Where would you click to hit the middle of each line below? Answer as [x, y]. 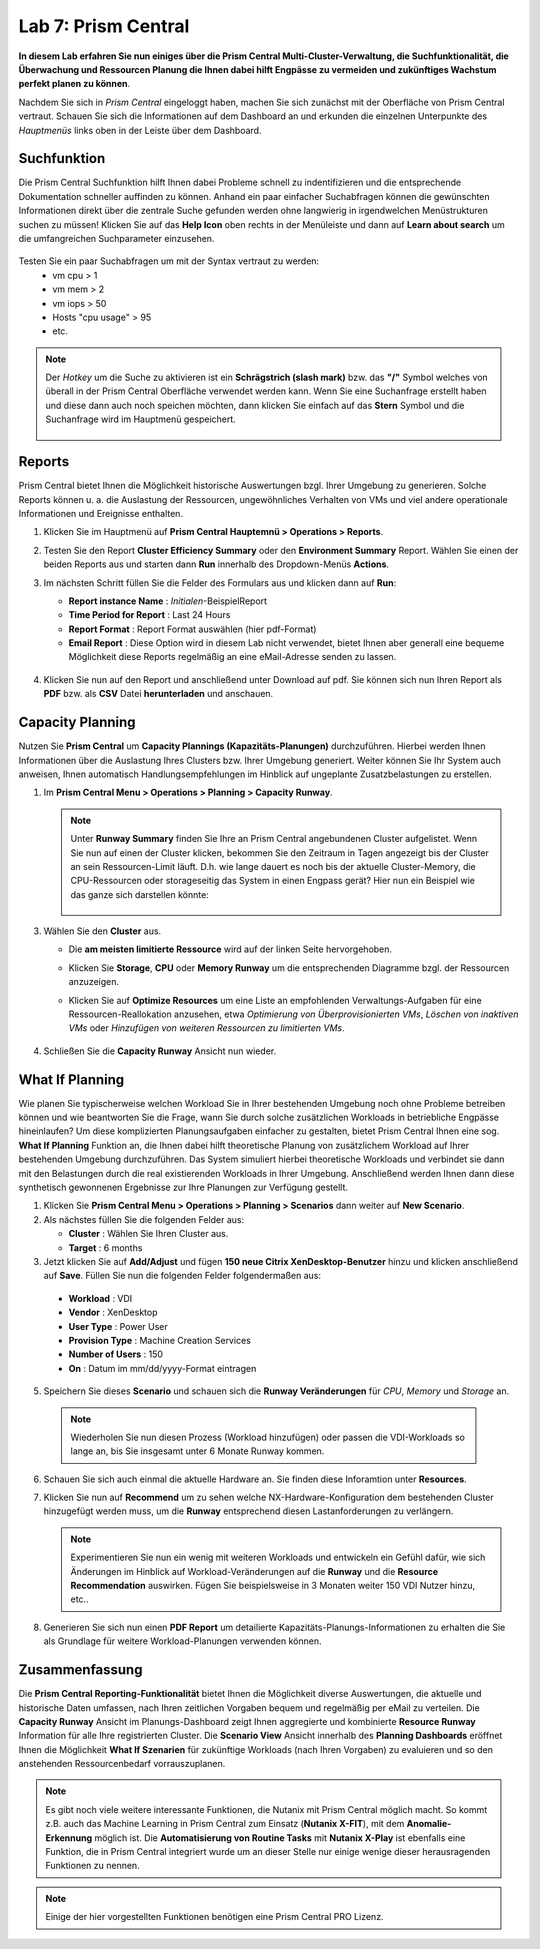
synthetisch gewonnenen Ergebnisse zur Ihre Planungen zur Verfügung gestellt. [183, 1187]
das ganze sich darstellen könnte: [139, 894]
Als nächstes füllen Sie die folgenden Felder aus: [144, 1219]
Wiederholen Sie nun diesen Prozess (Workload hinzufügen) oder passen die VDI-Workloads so [267, 1437]
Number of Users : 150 [116, 1354]
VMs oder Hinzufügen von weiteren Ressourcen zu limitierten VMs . [206, 1028]
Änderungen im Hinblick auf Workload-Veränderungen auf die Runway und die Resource [254, 1571]
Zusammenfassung [80, 1670]
